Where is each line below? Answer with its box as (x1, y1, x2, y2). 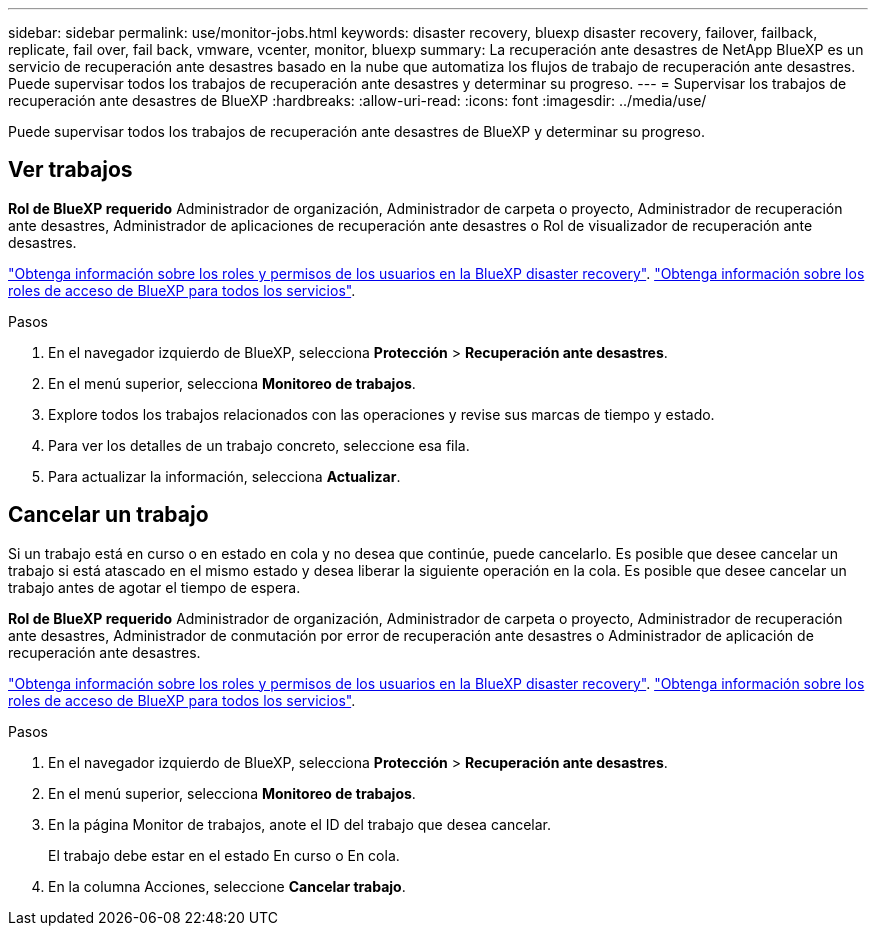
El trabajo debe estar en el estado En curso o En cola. (48, 846, 400, 864)
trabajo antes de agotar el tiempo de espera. (8, 578, 301, 596)
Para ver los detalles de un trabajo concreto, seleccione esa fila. (48, 436, 470, 454)
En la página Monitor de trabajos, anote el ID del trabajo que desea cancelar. (48, 815, 551, 833)
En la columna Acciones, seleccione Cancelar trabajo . (48, 877, 406, 895)
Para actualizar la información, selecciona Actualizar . (48, 467, 401, 485)
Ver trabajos (8, 157, 133, 183)
